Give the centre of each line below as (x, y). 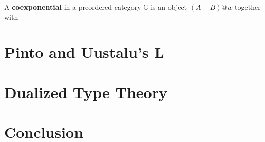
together (248, 7)
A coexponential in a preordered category (73, 7)
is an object (169, 7)
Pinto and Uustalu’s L (84, 52)
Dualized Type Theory (86, 92)
